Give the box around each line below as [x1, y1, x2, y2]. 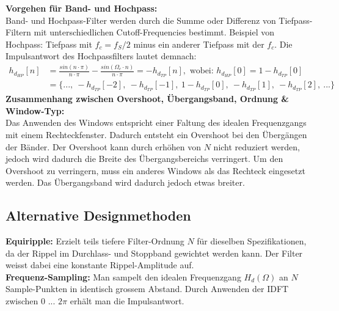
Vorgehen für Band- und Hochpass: [5, 2, 158, 14]
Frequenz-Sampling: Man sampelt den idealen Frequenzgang [5, 270, 241, 283]
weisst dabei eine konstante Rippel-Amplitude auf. [5, 258, 194, 271]
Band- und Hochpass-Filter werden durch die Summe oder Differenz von [5, 13, 276, 26]
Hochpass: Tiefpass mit [5, 37, 92, 50]
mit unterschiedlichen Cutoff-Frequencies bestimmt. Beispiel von [34, 26, 275, 38]
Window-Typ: [5, 104, 65, 117]
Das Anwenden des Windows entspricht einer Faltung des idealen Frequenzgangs [5, 116, 307, 129]
